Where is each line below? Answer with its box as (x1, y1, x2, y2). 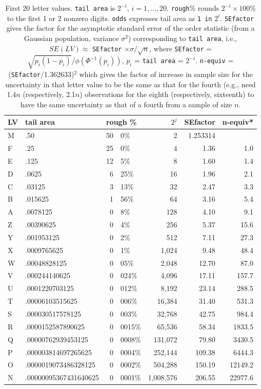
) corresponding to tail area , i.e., (128, 32, 237, 43)
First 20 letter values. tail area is (5, 3, 115, 13)
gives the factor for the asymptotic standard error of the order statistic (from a (6, 23, 255, 33)
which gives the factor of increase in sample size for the (79, 68, 253, 79)
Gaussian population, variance (24, 32, 119, 43)
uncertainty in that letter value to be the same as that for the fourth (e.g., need (5, 79, 256, 89)
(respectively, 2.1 (23, 89, 75, 100)
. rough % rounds (167, 3, 219, 13)
